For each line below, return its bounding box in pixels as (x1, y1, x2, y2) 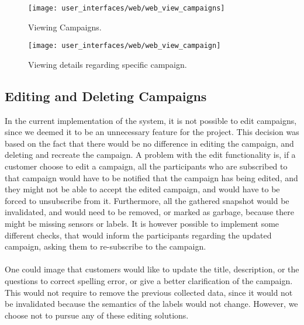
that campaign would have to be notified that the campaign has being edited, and (5, 171, 298, 184)
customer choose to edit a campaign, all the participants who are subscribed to (5, 160, 288, 172)
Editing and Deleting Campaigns (5, 87, 207, 105)
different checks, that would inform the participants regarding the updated (5, 229, 272, 241)
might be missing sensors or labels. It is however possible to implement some (5, 217, 279, 230)
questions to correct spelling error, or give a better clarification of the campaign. (5, 275, 293, 287)
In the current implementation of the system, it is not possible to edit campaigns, (5, 114, 297, 126)
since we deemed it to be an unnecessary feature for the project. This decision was (5, 126, 299, 138)
